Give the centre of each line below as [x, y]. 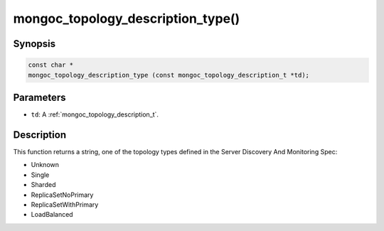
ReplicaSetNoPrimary [62, 195]
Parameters [39, 97]
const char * [51, 65]
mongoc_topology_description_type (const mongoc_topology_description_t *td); [169, 75]
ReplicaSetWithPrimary [65, 204]
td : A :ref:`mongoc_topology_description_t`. [95, 114]
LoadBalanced [52, 215]
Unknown [45, 165]
